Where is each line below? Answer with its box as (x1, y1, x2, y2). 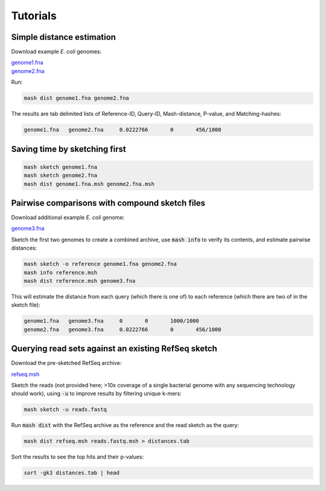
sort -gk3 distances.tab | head (24, 469, 120, 477)
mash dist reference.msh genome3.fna (24, 277, 136, 284)
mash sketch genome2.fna (24, 172, 98, 179)
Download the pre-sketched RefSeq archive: (11, 360, 122, 367)
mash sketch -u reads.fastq (24, 406, 107, 413)
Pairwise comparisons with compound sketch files (11, 198, 205, 208)
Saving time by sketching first (11, 144, 126, 154)
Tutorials (11, 9, 57, 22)
